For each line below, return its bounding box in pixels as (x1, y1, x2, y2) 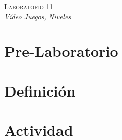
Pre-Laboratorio (4, 40, 118, 61)
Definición (4, 80, 76, 101)
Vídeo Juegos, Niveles (4, 11, 71, 21)
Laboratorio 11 (4, 1, 53, 11)
